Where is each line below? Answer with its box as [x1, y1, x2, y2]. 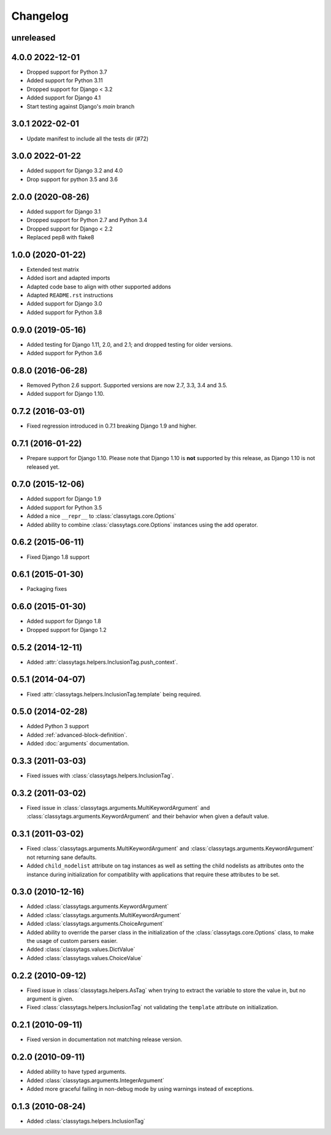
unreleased [11, 33, 56, 43]
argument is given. [26, 995, 74, 1002]
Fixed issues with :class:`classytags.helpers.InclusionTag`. [26, 772, 174, 779]
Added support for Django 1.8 [26, 617, 101, 625]
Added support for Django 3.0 [26, 300, 102, 307]
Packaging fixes [26, 585, 67, 593]
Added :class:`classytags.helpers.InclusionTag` [26, 1117, 146, 1125]
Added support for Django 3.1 [26, 207, 101, 215]
